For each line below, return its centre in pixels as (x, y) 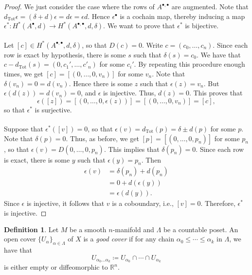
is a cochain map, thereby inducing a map (182, 16)
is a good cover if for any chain (129, 239)
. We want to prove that (139, 26)
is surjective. (53, 109)
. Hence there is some (101, 83)
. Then (151, 159)
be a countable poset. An (201, 229)
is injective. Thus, (130, 93)
